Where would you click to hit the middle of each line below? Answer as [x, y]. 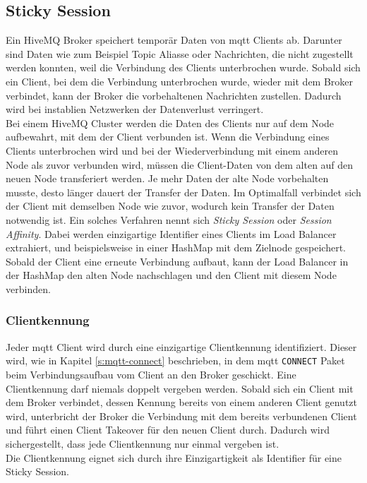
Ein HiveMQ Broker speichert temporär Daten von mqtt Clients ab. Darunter [174, 40]
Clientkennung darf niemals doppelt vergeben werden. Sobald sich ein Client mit [180, 388]
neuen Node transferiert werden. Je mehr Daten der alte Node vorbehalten [167, 178]
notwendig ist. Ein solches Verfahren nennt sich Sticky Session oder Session [169, 219]
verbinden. [28, 288]
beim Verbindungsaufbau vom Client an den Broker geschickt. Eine [151, 374]
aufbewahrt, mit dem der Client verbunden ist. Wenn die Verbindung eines [168, 137]
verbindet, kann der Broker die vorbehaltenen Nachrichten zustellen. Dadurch [174, 95]
